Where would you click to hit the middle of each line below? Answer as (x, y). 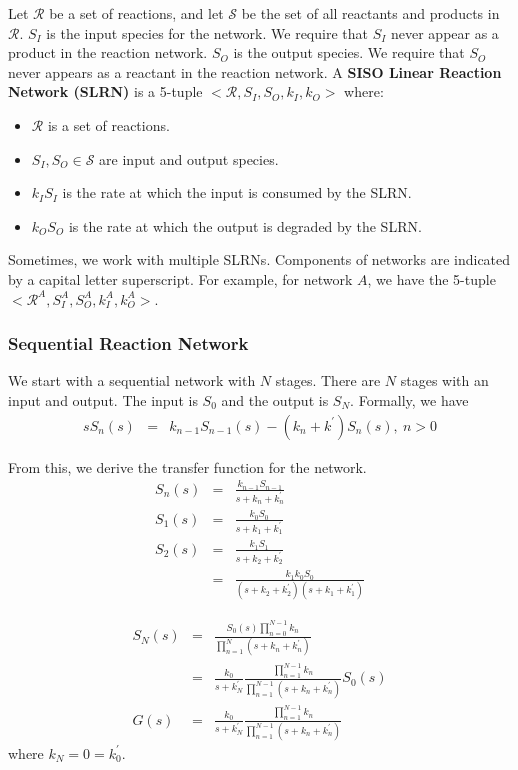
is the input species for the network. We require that (207, 32)
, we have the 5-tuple (431, 278)
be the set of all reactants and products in (370, 13)
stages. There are (328, 380)
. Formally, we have (409, 399)
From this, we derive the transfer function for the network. (187, 466)
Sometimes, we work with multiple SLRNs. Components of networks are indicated (259, 259)
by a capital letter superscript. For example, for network (180, 278)
